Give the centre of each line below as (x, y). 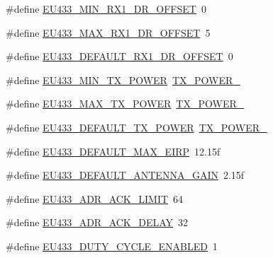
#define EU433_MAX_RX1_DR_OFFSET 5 (108, 32)
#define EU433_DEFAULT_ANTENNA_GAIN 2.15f (125, 175)
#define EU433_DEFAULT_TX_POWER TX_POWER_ (136, 127)
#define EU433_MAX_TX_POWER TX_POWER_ (125, 104)
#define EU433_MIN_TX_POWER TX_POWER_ (123, 80)
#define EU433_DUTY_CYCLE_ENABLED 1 (112, 246)
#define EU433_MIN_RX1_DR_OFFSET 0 (106, 8)
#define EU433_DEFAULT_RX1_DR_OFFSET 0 (119, 56)
